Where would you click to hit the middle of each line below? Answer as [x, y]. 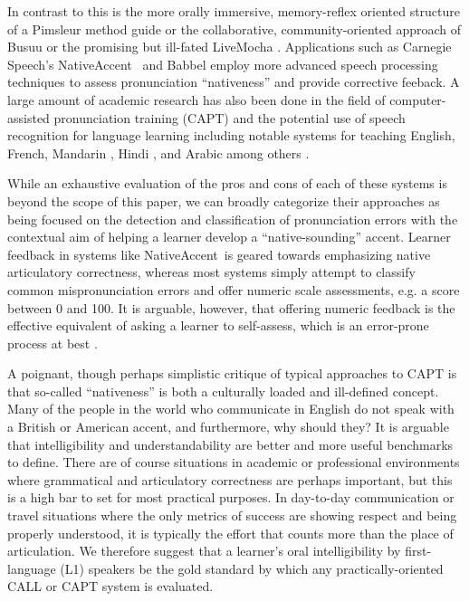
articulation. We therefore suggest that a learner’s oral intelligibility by [204, 551]
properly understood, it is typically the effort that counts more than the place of [230, 533]
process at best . [53, 343]
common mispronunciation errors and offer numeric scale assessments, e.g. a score [234, 289]
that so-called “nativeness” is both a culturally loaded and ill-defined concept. [223, 391]
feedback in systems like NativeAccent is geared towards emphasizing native [219, 254]
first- [418, 551]
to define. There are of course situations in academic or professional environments [234, 462]
